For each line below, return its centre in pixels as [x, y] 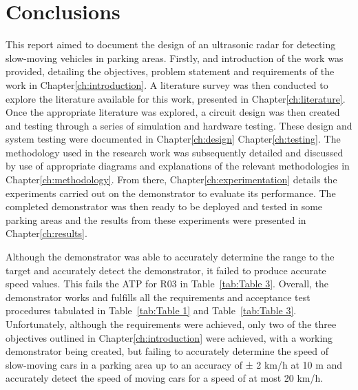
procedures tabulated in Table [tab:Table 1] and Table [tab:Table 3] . [151, 310]
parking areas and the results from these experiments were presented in [156, 219]
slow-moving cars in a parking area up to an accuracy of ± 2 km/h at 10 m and [174, 364]
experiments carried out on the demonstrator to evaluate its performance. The [171, 193]
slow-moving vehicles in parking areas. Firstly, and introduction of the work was [175, 58]
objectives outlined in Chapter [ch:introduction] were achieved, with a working [169, 337]
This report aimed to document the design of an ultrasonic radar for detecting [171, 44]
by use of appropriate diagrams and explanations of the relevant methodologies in [178, 166]
